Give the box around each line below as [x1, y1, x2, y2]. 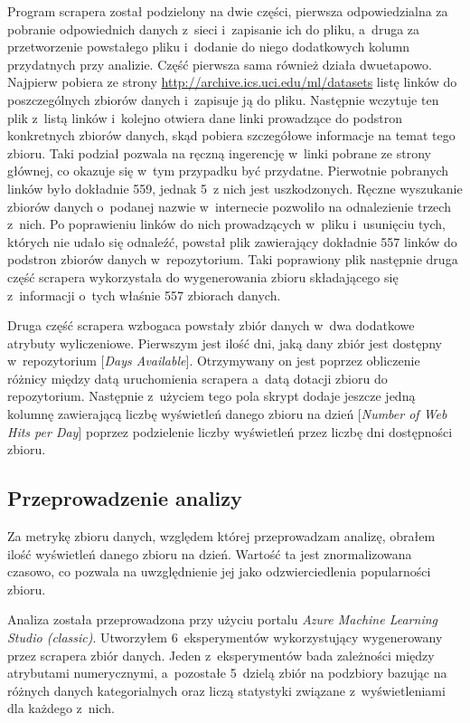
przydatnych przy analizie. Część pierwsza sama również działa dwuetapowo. [7, 54, 432, 73]
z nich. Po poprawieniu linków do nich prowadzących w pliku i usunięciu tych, [7, 214, 446, 233]
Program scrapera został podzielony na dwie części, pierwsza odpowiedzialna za [7, 2, 448, 20]
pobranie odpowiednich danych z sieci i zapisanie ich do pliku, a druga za [7, 19, 420, 38]
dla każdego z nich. [7, 699, 115, 718]
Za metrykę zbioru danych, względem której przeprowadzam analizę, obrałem [7, 527, 436, 546]
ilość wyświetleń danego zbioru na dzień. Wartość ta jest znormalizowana [7, 544, 412, 563]
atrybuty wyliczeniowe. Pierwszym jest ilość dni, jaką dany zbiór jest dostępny [7, 333, 442, 352]
